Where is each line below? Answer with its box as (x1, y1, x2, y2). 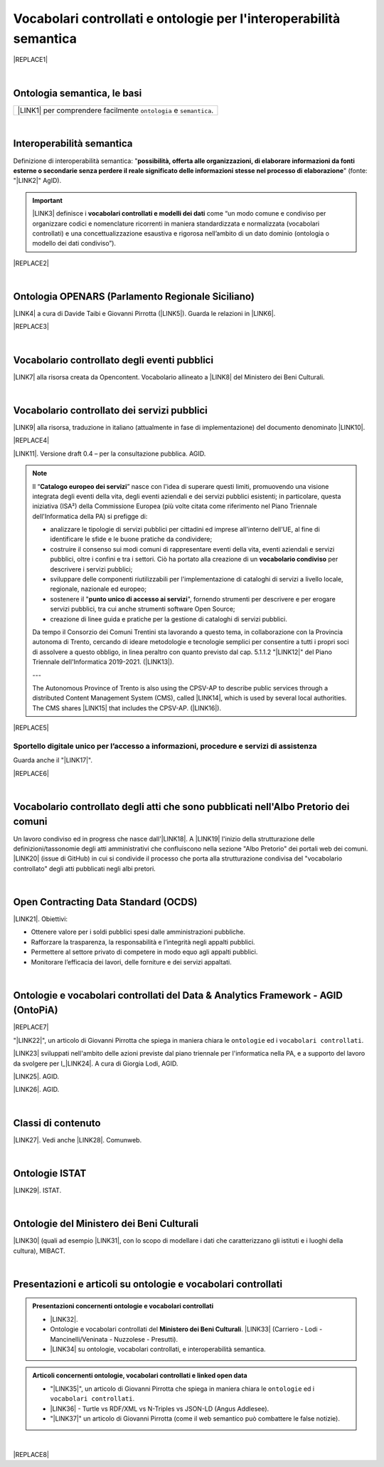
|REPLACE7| (13, 1023, 49, 1031)
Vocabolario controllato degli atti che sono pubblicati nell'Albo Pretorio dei (13, 801, 350, 813)
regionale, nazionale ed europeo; (50, 584, 147, 594)
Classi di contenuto (13, 1117, 101, 1129)
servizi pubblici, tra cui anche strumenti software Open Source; (50, 605, 235, 614)
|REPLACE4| (13, 436, 50, 445)
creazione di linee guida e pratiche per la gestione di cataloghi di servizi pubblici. (50, 614, 287, 623)
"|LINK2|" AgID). (13, 177, 62, 185)
